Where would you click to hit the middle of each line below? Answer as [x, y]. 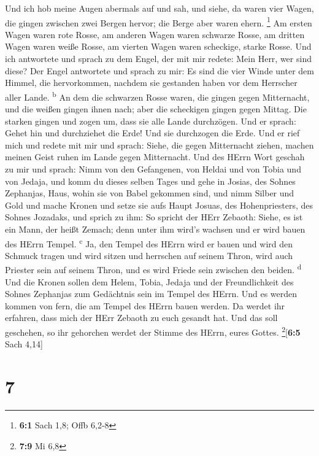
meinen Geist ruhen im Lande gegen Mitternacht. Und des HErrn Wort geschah [155, 157]
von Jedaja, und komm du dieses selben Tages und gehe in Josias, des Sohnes [150, 181]
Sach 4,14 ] [24, 344]
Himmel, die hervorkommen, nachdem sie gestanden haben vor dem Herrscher [151, 83]
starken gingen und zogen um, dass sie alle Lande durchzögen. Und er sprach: [151, 121]
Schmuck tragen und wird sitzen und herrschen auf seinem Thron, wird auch [149, 255]
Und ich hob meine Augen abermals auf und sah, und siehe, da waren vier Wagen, [159, 8]
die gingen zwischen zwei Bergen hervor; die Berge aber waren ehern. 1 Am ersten [159, 21]
